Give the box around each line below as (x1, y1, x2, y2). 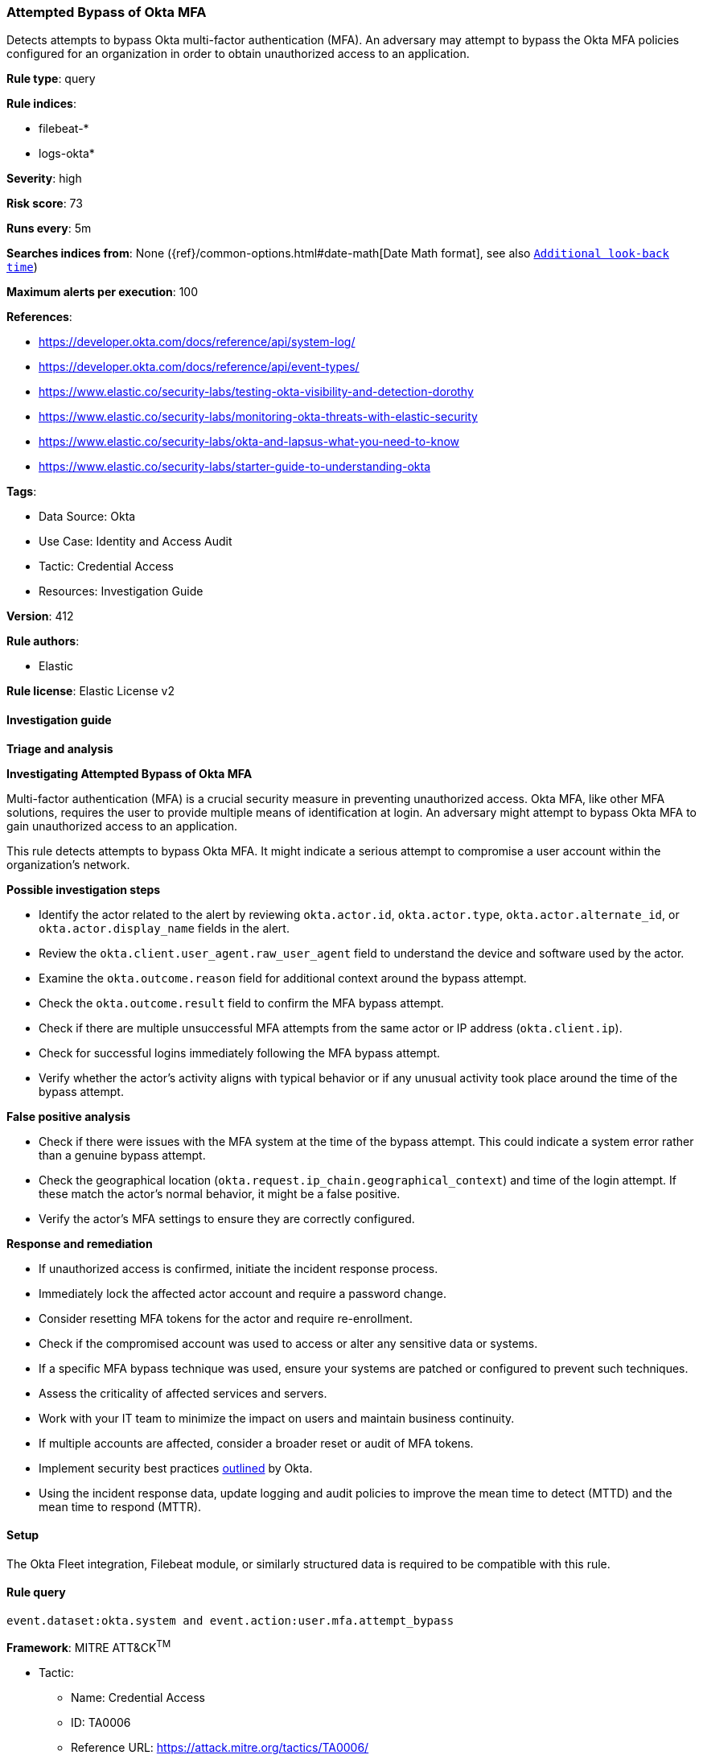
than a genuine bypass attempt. (39, 1147, 206, 1162)
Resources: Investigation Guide (39, 584, 203, 599)
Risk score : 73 (6, 196, 83, 211)
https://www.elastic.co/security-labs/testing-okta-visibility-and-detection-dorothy (39, 385, 474, 399)
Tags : (6, 484, 37, 499)
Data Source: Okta (39, 509, 136, 524)
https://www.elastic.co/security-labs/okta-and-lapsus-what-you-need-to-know (39, 435, 460, 449)
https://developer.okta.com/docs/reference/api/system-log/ (39, 335, 356, 349)
